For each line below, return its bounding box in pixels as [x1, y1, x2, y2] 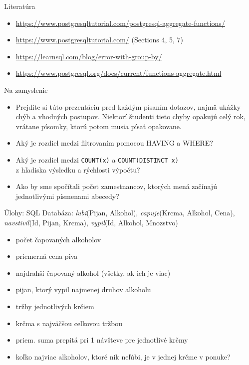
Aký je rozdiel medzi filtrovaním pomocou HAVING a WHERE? [15, 138, 213, 148]
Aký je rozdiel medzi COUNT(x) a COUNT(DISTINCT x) [15, 154, 179, 165]
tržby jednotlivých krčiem [15, 301, 94, 311]
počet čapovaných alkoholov [15, 234, 101, 244]
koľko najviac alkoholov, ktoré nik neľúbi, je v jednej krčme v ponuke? [15, 351, 231, 362]
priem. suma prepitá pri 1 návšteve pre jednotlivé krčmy [15, 335, 188, 345]
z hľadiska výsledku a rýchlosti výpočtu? [15, 164, 140, 175]
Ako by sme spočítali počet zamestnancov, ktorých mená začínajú [15, 181, 217, 191]
